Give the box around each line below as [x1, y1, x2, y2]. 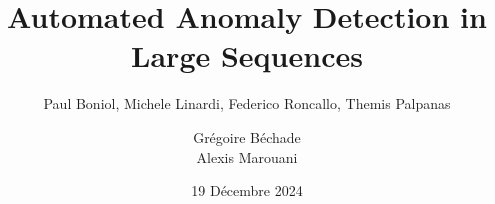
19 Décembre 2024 [191, 180, 303, 201]
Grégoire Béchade [193, 126, 301, 147]
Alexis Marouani [196, 146, 298, 167]
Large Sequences [131, 35, 363, 76]
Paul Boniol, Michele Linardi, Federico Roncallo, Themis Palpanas [43, 93, 451, 114]
